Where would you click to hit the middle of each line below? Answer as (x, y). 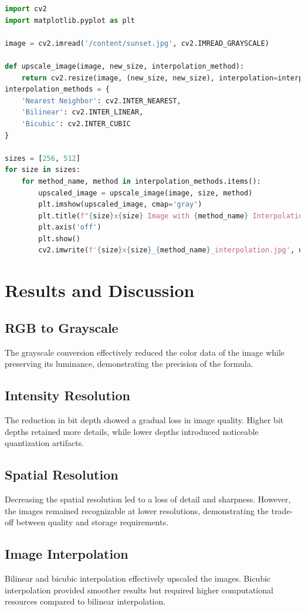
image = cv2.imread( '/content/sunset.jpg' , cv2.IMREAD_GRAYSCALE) (137, 43)
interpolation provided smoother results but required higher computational (139, 590)
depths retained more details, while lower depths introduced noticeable (132, 431)
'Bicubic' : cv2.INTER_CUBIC (76, 124)
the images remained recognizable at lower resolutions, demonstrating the (137, 510)
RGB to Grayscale (62, 327)
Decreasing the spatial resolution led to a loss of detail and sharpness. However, (148, 499)
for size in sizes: (43, 170)
